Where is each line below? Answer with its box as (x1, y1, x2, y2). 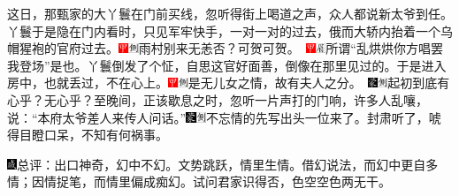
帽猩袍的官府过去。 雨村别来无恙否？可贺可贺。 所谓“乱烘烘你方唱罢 (7, 39, 443, 57)
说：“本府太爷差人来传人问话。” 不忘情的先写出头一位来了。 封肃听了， (7, 108, 429, 126)
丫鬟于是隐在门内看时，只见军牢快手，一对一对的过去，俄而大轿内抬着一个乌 (7, 21, 453, 40)
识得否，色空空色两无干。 (241, 172, 391, 191)
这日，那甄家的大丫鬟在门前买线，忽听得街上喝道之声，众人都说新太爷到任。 (7, 4, 453, 22)
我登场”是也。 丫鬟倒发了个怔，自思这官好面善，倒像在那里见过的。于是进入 (7, 56, 447, 74)
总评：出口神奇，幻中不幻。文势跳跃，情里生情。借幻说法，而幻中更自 (17, 155, 426, 173)
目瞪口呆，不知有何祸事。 (19, 125, 168, 144)
